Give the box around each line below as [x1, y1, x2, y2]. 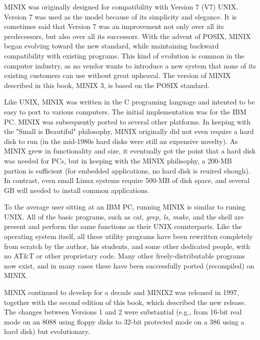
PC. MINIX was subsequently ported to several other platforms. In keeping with [4, 116, 251, 126]
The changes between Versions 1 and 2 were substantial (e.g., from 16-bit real [4, 306, 242, 317]
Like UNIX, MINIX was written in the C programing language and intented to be [4, 96, 255, 107]
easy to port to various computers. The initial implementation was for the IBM [4, 106, 246, 116]
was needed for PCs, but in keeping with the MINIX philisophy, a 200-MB [4, 155, 232, 165]
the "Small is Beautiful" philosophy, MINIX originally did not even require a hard [4, 126, 254, 136]
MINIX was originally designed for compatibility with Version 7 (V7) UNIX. [4, 1, 238, 11]
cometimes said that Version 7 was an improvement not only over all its [4, 21, 224, 31]
